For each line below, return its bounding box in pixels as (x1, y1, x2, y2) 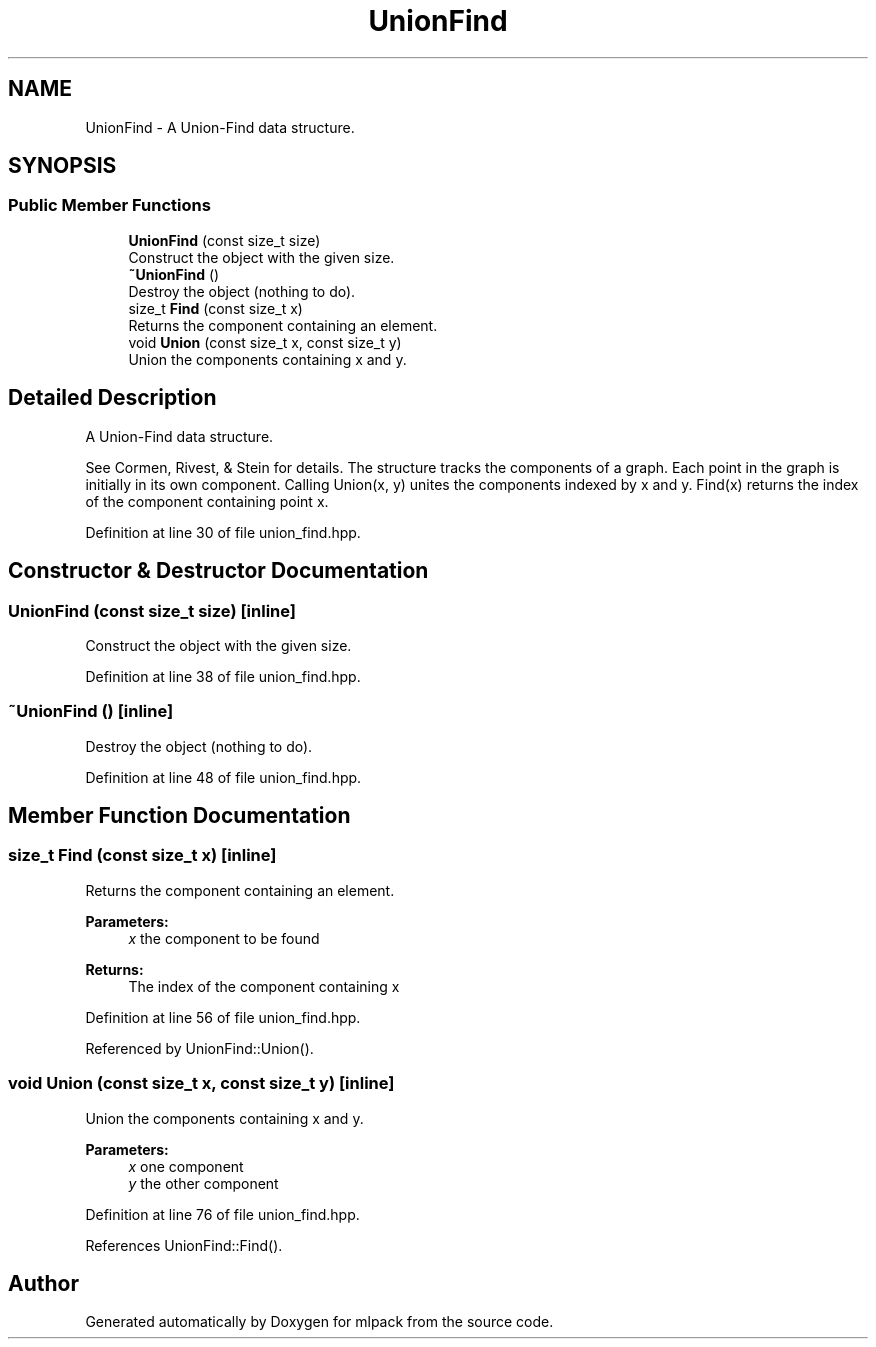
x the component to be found (128, 929, 320, 947)
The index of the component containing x (128, 977, 400, 995)
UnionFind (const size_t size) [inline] (8, 600, 296, 621)
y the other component (128, 1174, 279, 1192)
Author (8, 1271, 79, 1297)
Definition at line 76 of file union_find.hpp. (85, 1205, 360, 1223)
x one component (128, 1157, 244, 1175)
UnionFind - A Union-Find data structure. (85, 118, 355, 136)
